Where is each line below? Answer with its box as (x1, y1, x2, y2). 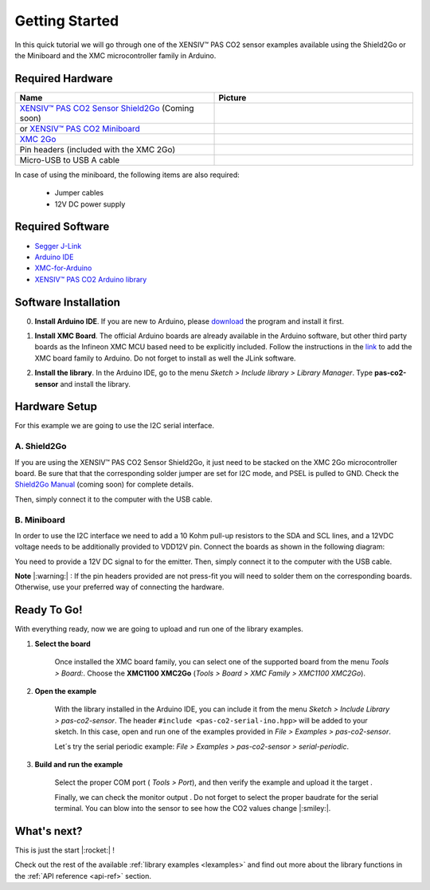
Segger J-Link (34, 241, 82, 250)
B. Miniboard (14, 514, 65, 526)
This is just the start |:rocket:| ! (14, 845, 115, 855)
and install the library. (60, 379, 131, 388)
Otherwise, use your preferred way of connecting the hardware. (14, 582, 225, 592)
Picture (218, 92, 247, 103)
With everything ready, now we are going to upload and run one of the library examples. (14, 624, 304, 634)
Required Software (14, 220, 110, 234)
